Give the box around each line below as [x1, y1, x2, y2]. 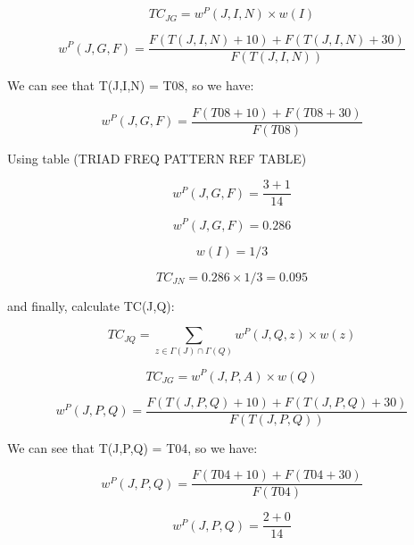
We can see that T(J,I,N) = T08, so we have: [7, 76, 254, 95]
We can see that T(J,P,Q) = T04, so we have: [7, 438, 258, 457]
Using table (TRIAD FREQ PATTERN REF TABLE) [7, 148, 307, 167]
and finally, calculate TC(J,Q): [7, 296, 175, 314]
